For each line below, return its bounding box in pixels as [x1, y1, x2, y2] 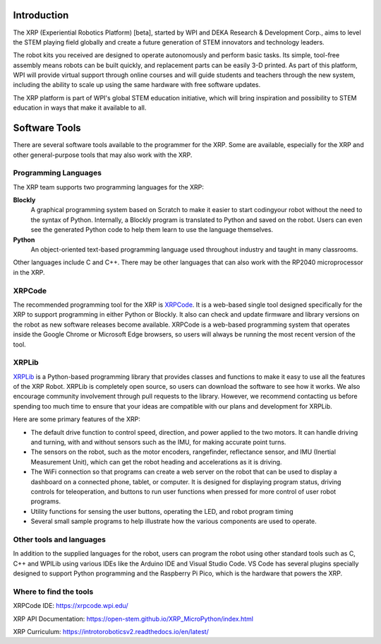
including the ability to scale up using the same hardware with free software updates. [13, 81, 261, 89]
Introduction [13, 9, 69, 21]
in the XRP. [13, 268, 45, 276]
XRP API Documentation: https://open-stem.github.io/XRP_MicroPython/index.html [13, 614, 254, 623]
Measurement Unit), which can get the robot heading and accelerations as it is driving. [30, 457, 282, 466]
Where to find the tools [13, 587, 94, 597]
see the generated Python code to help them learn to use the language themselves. [30, 226, 274, 234]
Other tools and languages [13, 534, 106, 544]
